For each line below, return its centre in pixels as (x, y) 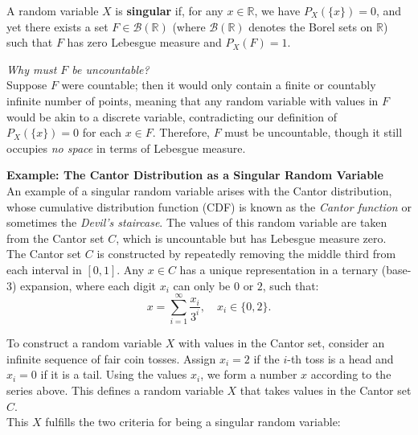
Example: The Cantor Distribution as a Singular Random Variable (195, 175)
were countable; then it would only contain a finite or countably (219, 85)
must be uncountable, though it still (313, 132)
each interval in (44, 269)
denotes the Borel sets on (311, 26)
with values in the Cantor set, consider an (282, 343)
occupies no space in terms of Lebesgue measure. (126, 148)
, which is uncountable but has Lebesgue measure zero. (251, 238)
